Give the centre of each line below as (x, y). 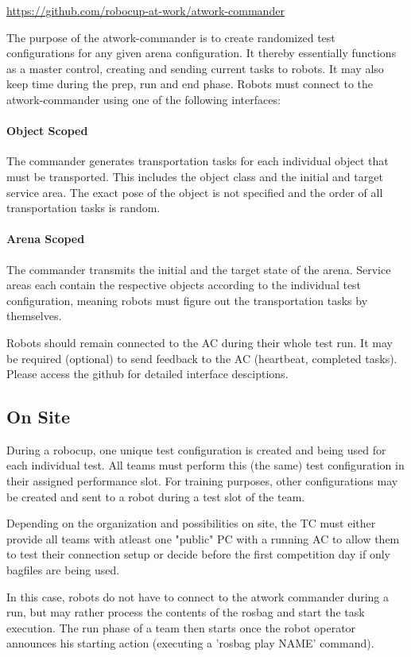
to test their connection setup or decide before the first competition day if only (198, 554)
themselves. (34, 316)
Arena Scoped (46, 239)
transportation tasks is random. (83, 208)
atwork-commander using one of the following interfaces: (143, 99)
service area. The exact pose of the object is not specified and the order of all (195, 192)
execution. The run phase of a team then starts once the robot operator (181, 627)
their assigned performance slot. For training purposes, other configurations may (202, 481)
